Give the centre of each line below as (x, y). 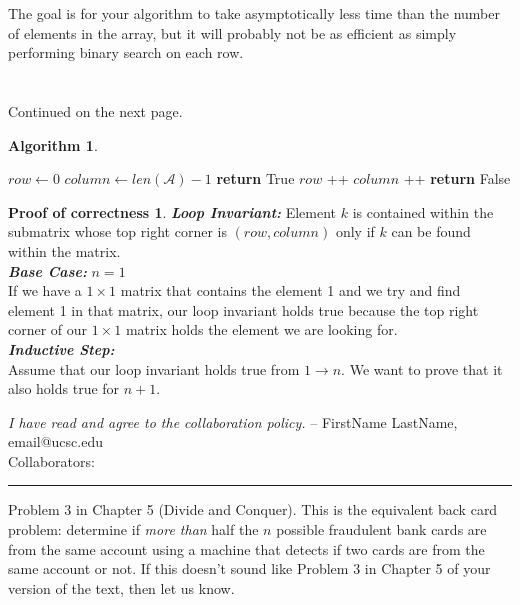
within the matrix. (64, 250)
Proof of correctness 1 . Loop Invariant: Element (172, 211)
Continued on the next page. (95, 110)
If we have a (45, 290)
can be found (431, 231)
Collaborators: (51, 460)
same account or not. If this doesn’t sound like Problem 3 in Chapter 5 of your (249, 568)
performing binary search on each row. (126, 52)
